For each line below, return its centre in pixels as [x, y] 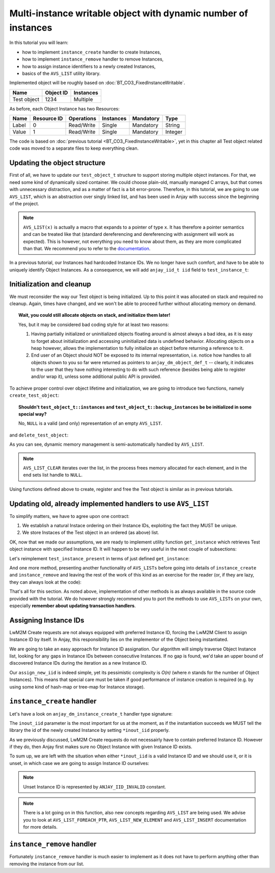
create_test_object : [34, 395]
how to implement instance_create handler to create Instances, [92, 52]
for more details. [40, 827]
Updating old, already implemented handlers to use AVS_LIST [109, 503]
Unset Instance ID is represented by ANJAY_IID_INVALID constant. [95, 786]
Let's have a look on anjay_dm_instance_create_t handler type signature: [91, 714]
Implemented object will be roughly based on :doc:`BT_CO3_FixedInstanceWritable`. [97, 83]
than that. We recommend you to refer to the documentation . [87, 248]
